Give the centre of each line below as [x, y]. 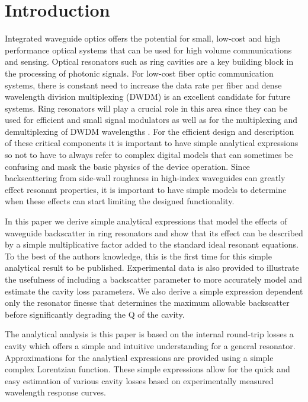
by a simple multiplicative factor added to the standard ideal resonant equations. [152, 244]
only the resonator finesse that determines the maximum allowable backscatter [147, 303]
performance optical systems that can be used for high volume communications [148, 50]
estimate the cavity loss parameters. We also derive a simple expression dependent [154, 291]
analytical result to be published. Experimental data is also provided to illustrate [152, 268]
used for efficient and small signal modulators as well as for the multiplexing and [151, 120]
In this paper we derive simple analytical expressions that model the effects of [146, 221]
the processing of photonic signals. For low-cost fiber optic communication [139, 73]
